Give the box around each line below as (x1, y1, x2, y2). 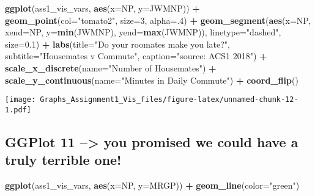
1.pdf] (5, 105, 31, 114)
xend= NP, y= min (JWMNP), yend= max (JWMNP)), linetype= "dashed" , (5, 26, 281, 38)
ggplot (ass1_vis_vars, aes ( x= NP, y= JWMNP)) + (5, 2, 200, 14)
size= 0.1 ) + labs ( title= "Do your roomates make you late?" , (5, 37, 231, 50)
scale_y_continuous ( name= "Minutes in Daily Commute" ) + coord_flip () (5, 73, 298, 86)
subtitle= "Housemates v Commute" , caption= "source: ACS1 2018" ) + (5, 49, 267, 62)
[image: (5, 95, 36, 104)
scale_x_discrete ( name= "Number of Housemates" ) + (5, 61, 217, 74)
